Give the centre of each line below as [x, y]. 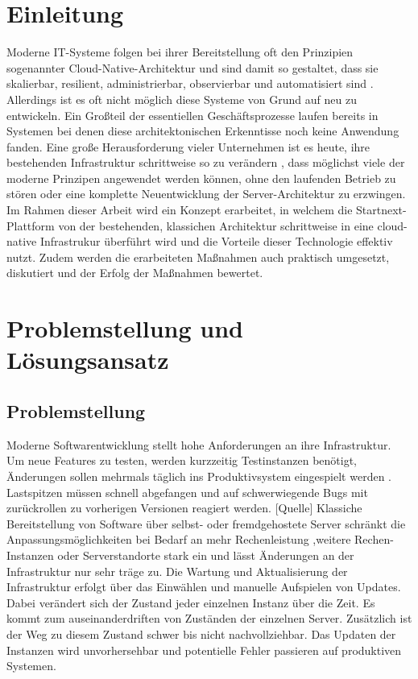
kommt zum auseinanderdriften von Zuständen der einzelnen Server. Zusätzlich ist [209, 618]
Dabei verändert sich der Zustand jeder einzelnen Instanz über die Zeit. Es [191, 602]
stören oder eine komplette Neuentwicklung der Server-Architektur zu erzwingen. [206, 194]
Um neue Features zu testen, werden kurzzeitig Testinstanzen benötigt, [182, 460]
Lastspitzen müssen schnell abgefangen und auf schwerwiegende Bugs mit [187, 492]
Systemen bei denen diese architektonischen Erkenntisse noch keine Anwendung [203, 131]
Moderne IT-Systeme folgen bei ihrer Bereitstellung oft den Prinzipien [180, 52]
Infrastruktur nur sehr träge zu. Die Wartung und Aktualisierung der [177, 571]
